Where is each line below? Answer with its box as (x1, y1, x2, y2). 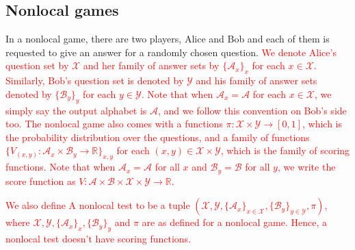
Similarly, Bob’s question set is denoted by (5, 73, 184, 88)
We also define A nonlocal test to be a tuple (5, 198, 190, 212)
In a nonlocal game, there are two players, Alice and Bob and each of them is (5, 32, 330, 46)
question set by (5, 58, 69, 73)
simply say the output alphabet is (5, 103, 147, 117)
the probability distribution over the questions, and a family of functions (5, 129, 310, 144)
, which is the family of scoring (220, 143, 350, 158)
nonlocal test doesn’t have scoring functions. (5, 232, 192, 245)
